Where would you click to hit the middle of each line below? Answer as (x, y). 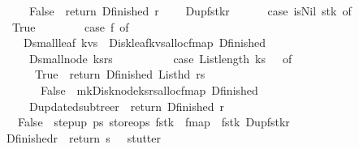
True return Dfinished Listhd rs (120, 74)
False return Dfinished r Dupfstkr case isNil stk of (190, 11)
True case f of (70, 26)
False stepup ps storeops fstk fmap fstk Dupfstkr (154, 122)
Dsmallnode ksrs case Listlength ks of (160, 58)
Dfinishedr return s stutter (84, 137)
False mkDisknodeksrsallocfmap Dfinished (149, 89)
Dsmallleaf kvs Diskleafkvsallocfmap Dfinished (145, 43)
